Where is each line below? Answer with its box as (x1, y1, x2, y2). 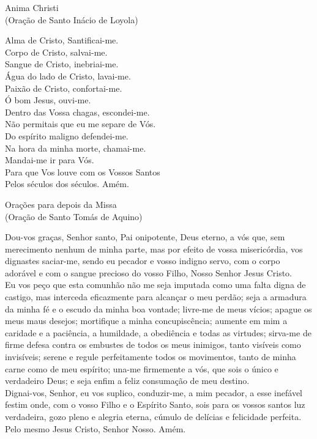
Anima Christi (5, 1, 59, 13)
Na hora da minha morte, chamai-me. (5, 141, 146, 154)
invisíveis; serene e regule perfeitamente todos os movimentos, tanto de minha (5, 350, 296, 363)
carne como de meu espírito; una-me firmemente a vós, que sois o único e (5, 362, 278, 375)
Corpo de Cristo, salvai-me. (5, 45, 108, 58)
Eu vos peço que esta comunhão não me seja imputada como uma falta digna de (5, 278, 306, 291)
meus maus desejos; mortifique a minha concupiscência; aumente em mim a (5, 314, 288, 327)
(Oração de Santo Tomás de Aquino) (5, 210, 143, 223)
